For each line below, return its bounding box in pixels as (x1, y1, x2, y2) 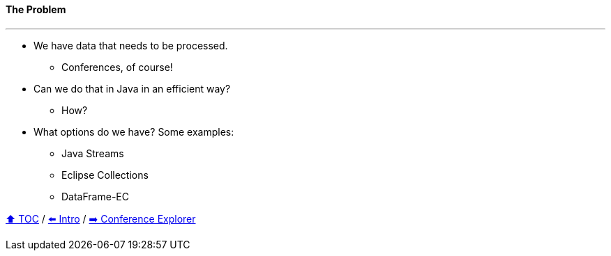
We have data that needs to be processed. (33, 39, 228, 51)
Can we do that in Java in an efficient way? (33, 82, 231, 95)
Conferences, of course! (61, 61, 173, 73)
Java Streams (61, 147, 124, 159)
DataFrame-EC (61, 190, 129, 202)
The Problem (6, 3, 66, 15)
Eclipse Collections (61, 168, 149, 181)
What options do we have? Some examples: (33, 125, 234, 138)
